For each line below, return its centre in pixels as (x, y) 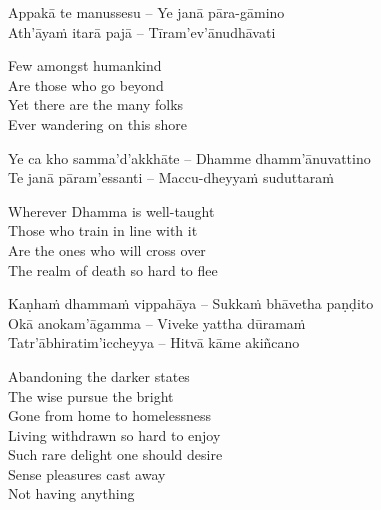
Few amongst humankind (85, 65)
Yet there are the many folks (96, 104)
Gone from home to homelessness (110, 415)
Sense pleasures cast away (87, 473)
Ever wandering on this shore (97, 123)
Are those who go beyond (86, 84)
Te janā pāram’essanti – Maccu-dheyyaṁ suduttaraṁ (171, 177)
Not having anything (71, 493)
